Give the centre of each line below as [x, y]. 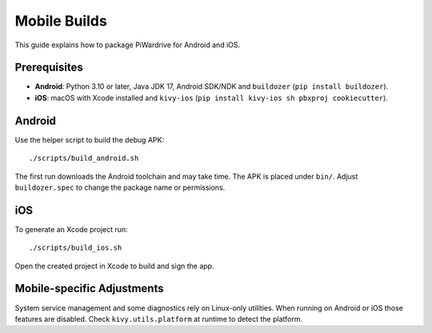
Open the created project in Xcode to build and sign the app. [114, 266]
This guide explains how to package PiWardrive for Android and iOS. [127, 45]
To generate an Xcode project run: [71, 229]
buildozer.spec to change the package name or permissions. [120, 187]
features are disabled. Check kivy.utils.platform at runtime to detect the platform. [159, 319]
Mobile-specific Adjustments [89, 289]
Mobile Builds [61, 21]
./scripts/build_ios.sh [76, 248]
